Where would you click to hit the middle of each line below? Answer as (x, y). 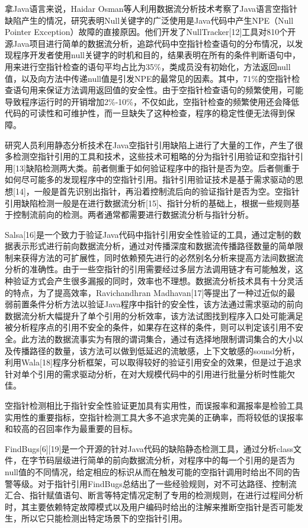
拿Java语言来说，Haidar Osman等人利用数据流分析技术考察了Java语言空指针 (151, 8)
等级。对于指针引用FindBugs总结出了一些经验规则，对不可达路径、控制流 (155, 483)
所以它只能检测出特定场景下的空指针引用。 (104, 518)
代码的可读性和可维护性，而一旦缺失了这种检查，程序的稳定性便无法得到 (146, 113)
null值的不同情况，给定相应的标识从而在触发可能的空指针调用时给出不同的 (148, 471)
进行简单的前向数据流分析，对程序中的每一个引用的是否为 (183, 460)
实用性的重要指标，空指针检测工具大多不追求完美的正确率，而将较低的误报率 (154, 417)
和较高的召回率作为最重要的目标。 (71, 429)
